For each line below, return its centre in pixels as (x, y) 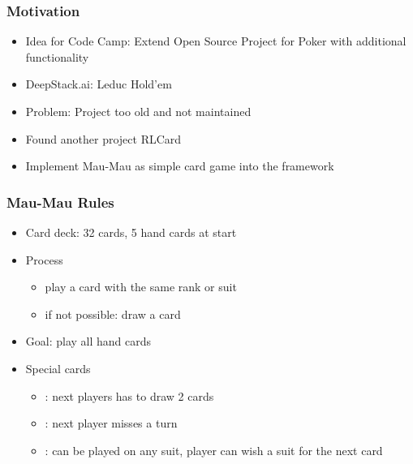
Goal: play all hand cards (88, 341)
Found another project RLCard (103, 138)
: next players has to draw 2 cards (129, 395)
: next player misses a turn (111, 423)
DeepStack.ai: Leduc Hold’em (99, 84)
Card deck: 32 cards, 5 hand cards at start (131, 232)
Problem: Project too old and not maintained (138, 111)
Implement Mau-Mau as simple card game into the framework (180, 166)
